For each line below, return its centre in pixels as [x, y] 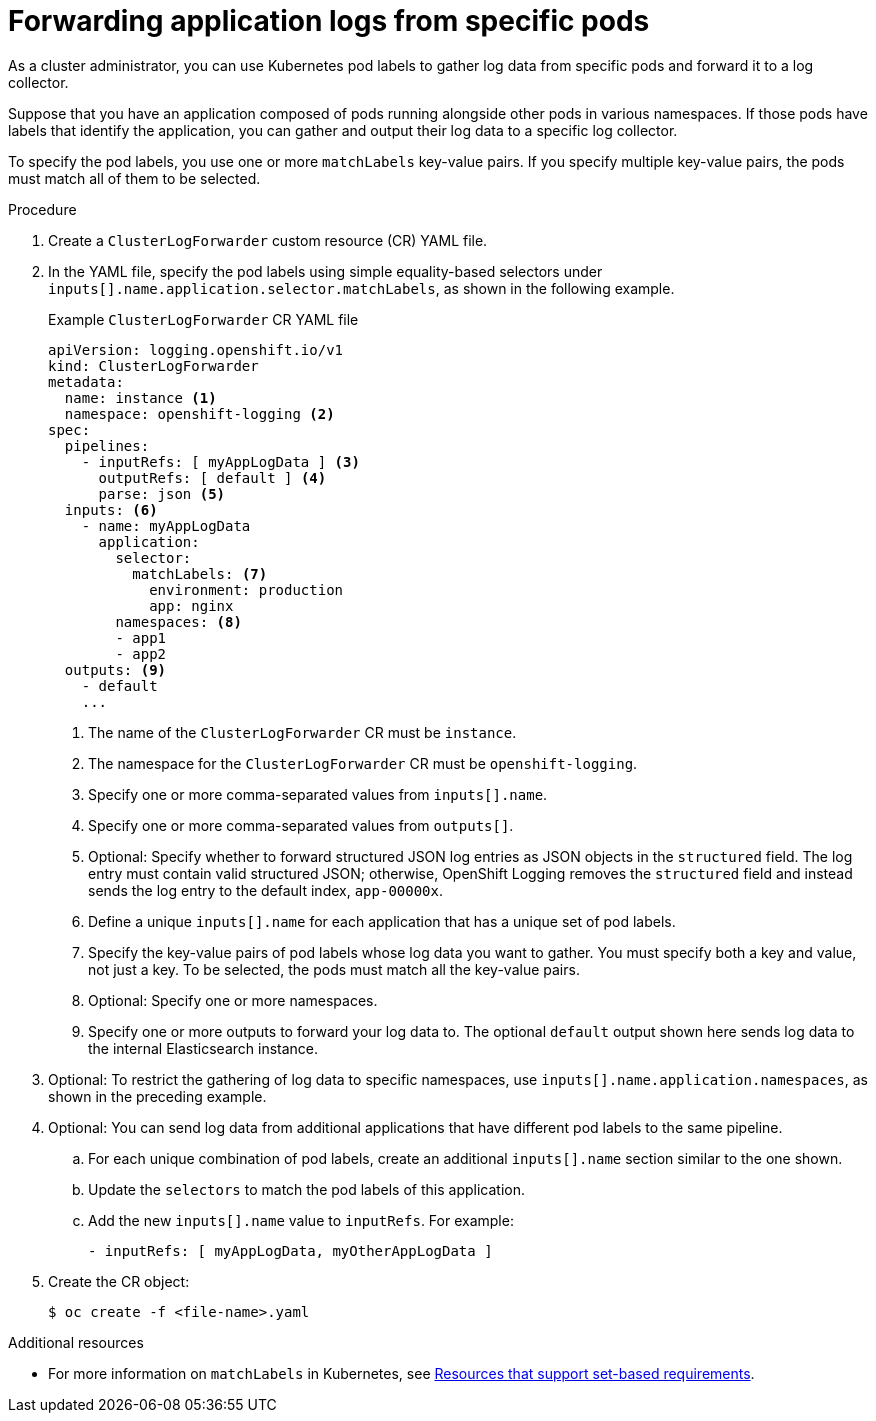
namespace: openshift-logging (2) [199, 413]
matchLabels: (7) [200, 573]
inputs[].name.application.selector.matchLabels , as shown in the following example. [361, 288]
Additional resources [76, 1342]
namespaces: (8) [178, 621]
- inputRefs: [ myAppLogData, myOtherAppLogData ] [290, 1250]
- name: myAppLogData [166, 525]
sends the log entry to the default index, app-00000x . [266, 890]
